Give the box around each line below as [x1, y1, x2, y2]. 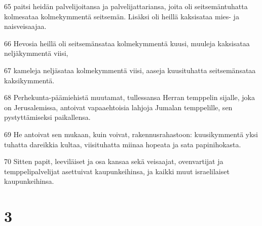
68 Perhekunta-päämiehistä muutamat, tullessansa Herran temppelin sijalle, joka [4, 92, 255, 103]
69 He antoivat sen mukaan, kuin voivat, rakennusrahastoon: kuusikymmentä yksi [4, 128, 258, 139]
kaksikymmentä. [4, 75, 55, 85]
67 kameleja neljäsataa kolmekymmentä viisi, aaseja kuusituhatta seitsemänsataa [4, 64, 256, 75]
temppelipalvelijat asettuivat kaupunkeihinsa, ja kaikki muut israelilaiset [4, 166, 230, 176]
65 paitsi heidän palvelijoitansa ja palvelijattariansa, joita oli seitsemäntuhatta [4, 1, 248, 11]
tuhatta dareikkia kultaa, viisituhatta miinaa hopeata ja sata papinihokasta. [4, 139, 241, 149]
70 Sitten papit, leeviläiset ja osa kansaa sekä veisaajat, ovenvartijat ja [4, 156, 223, 167]
